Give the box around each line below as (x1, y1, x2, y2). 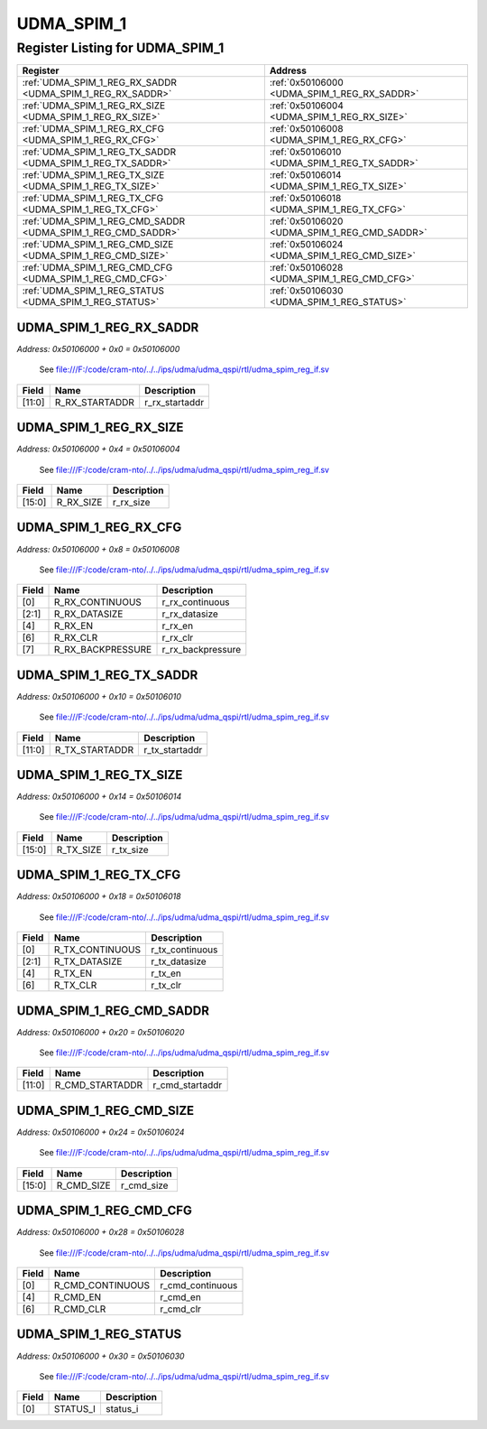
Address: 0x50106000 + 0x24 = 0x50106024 (16, 1127, 185, 1137)
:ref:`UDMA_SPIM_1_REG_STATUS (22, 284, 164, 297)
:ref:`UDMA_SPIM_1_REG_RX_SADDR (22, 77, 178, 89)
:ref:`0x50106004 (269, 99, 345, 112)
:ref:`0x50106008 (269, 123, 344, 135)
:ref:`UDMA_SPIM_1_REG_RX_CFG (22, 123, 165, 135)
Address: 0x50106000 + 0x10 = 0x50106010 (16, 691, 182, 701)
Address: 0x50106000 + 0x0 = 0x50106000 (16, 343, 180, 354)
